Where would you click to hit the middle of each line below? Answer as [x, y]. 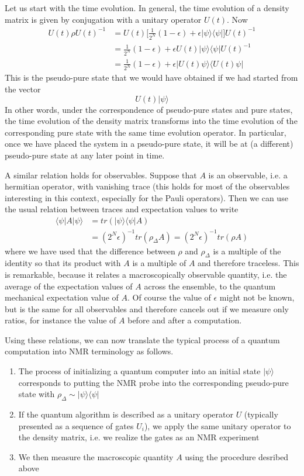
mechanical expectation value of [62, 297]
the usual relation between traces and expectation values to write [122, 209]
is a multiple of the [247, 251]
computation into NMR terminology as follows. [89, 351]
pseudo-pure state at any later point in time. [85, 155]
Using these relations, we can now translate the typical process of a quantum [142, 339]
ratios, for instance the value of [61, 320]
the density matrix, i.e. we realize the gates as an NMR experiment [139, 437]
